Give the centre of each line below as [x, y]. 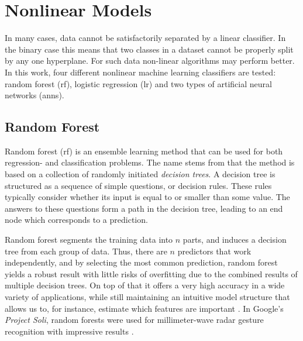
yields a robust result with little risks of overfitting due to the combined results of [151, 273]
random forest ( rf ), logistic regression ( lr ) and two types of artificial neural [138, 83]
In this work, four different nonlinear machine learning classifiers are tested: [140, 72]
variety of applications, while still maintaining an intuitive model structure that [147, 297]
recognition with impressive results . [69, 331]
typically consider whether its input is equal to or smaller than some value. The [147, 197]
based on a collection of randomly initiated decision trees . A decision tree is [140, 174]
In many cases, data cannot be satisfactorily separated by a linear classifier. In [145, 38]
